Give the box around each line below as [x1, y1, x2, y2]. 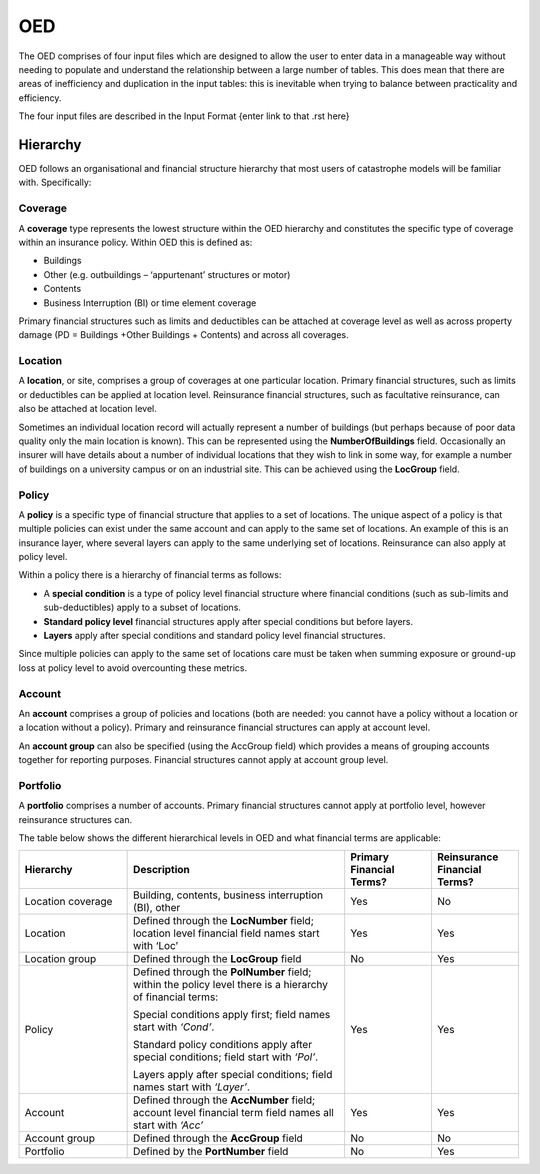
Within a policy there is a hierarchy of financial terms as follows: [18, 569, 282, 581]
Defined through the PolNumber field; [133, 965, 312, 979]
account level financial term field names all [133, 1106, 334, 1120]
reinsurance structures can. [18, 813, 133, 825]
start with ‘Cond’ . [133, 1020, 215, 1034]
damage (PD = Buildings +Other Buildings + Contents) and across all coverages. [18, 329, 349, 341]
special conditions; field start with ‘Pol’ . [133, 1050, 319, 1064]
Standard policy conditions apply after [133, 1038, 313, 1052]
